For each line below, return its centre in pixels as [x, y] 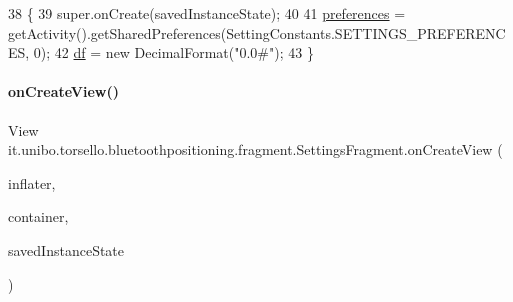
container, [38, 216]
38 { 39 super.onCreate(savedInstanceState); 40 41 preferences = [207, 13]
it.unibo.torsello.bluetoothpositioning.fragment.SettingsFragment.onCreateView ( [255, 149]
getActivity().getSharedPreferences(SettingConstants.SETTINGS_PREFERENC [257, 32]
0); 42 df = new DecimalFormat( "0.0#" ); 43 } [173, 52]
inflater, [32, 182]
